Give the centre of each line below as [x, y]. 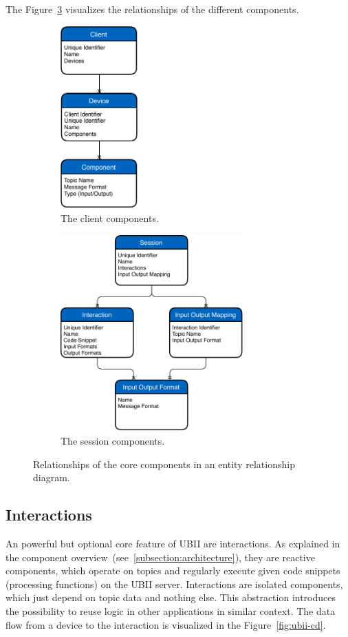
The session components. [113, 441]
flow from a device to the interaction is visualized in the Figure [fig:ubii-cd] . [166, 624]
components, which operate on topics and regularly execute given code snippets [173, 570]
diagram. [52, 477]
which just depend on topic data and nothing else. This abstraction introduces [171, 597]
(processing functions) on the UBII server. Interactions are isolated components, [174, 584]
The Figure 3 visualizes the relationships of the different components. [152, 9]
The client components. [110, 218]
